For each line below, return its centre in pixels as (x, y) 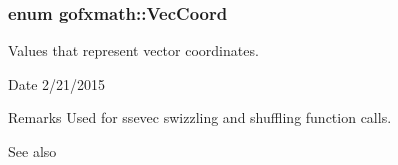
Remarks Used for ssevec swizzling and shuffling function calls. (200, 117)
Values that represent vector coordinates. (133, 50)
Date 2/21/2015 (57, 83)
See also (32, 151)
